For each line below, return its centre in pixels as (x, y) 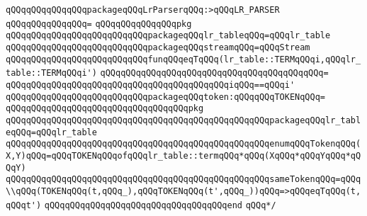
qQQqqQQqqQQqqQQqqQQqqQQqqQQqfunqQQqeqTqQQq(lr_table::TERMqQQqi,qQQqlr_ (183, 59)
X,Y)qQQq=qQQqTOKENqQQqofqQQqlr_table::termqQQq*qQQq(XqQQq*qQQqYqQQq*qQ (183, 155)
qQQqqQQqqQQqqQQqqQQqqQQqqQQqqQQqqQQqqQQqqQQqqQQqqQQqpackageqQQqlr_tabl (183, 120)
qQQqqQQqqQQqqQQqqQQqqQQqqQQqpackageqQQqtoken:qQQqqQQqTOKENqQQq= (166, 97)
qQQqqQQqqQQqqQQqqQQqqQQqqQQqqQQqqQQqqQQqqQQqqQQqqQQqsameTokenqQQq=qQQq (183, 180)
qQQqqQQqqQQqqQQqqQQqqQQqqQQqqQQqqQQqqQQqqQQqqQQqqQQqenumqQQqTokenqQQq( (183, 144)
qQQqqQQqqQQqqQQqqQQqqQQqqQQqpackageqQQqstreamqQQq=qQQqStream (158, 47)
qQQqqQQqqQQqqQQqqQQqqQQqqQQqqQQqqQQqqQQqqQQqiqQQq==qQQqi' (151, 85)
